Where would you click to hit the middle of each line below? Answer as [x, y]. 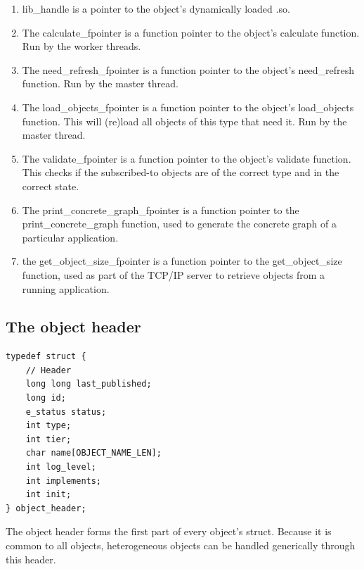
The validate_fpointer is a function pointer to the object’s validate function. [187, 158]
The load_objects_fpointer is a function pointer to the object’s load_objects [188, 107]
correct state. [51, 186]
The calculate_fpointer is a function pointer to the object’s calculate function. [191, 32]
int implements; [64, 481]
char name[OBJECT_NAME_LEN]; [93, 453]
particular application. [70, 237]
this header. [31, 559]
